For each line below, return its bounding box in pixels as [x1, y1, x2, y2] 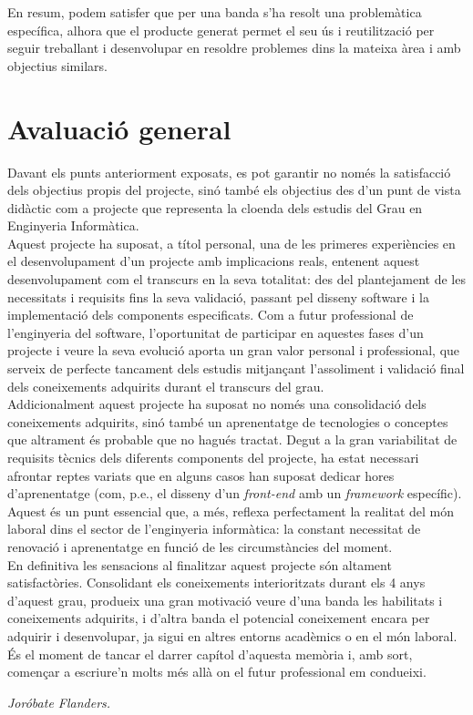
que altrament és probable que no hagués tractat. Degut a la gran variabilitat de [7, 430, 458, 449]
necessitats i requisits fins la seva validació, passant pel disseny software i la [7, 287, 429, 306]
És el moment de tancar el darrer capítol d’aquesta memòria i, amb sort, [7, 644, 413, 663]
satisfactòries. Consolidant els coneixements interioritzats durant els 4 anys [7, 573, 426, 592]
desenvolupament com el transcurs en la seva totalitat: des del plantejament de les [7, 270, 466, 289]
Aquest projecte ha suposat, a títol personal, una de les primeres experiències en [7, 233, 456, 252]
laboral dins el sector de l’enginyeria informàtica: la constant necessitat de [7, 519, 421, 538]
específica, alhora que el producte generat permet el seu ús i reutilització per [7, 20, 435, 39]
